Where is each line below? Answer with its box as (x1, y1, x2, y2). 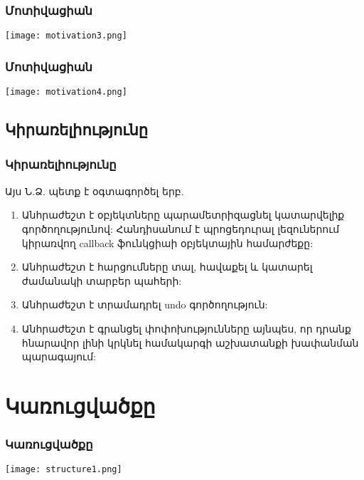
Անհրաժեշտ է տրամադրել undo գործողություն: (21, 297, 268, 312)
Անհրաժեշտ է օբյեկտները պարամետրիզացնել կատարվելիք (21, 207, 345, 222)
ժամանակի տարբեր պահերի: (21, 273, 182, 288)
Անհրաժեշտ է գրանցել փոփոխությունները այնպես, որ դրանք (21, 320, 351, 335)
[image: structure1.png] (5, 464, 122, 475)
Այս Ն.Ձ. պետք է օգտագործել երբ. (5, 183, 184, 198)
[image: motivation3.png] (5, 31, 127, 41)
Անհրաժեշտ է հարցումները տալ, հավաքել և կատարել (21, 259, 313, 274)
